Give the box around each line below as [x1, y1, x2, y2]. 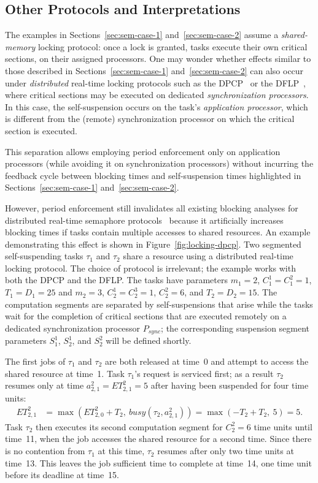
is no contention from [5, 444, 85, 457]
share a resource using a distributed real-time [123, 249, 293, 262]
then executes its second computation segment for [36, 420, 223, 433]
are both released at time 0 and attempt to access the [105, 354, 309, 367]
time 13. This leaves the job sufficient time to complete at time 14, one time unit [5, 456, 312, 469]
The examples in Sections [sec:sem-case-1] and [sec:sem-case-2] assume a [5, 28, 279, 41]
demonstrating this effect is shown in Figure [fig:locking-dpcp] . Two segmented [5, 237, 301, 250]
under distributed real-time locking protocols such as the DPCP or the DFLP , [5, 76, 306, 89]
